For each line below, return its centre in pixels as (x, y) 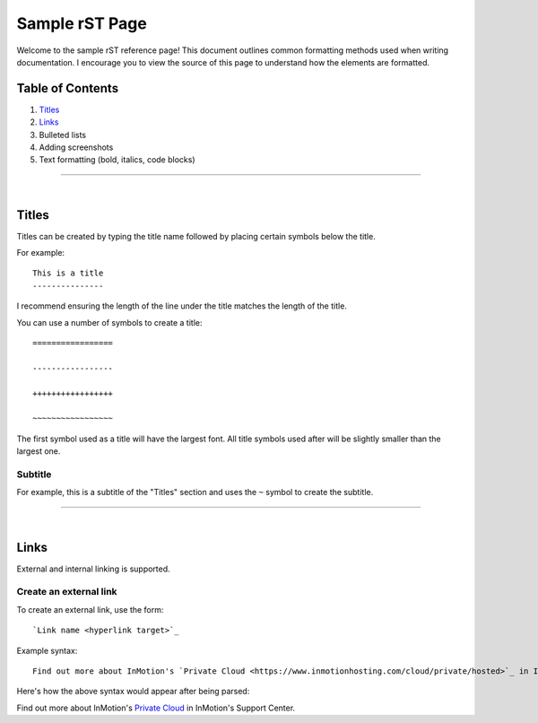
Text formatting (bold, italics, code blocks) (117, 160)
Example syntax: (47, 650)
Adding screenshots (76, 147)
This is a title (68, 273)
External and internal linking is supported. (93, 569)
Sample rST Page (82, 23)
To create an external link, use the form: (90, 609)
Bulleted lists (63, 135)
